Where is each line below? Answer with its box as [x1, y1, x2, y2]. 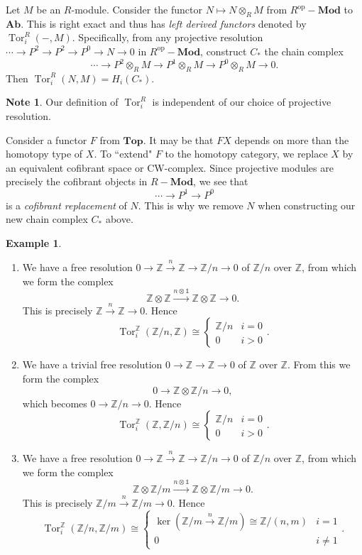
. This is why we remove [138, 197, 243, 212]
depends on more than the [234, 132, 349, 147]
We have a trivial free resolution [22, 357, 163, 372]
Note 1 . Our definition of [6, 94, 119, 109]
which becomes [22, 395, 87, 410]
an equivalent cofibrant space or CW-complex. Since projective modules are [6, 160, 334, 175]
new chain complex [6, 211, 88, 226]
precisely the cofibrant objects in [6, 174, 148, 189]
